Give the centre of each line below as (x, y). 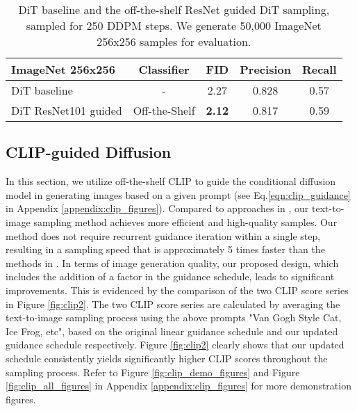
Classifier (164, 69)
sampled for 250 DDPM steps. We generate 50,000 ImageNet (174, 25)
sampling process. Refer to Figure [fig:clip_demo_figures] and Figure (153, 372)
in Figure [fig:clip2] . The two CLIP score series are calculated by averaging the (173, 304)
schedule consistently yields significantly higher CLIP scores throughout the (167, 358)
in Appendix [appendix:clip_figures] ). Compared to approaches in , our (157, 208)
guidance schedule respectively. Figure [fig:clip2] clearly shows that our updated (175, 345)
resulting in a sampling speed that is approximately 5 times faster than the (165, 249)
